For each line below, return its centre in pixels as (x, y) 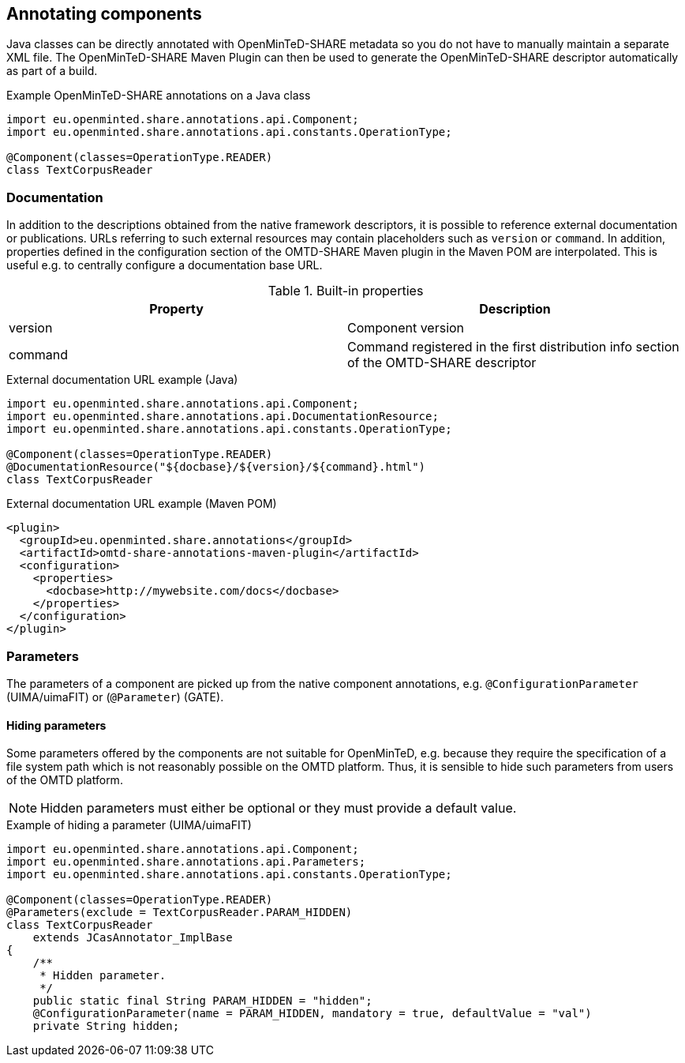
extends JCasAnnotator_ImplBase (133, 938)
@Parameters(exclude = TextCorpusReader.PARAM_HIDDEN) (180, 913)
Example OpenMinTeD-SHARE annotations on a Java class (159, 96)
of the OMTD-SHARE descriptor (442, 363)
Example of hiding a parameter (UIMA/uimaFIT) (129, 825)
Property (176, 309)
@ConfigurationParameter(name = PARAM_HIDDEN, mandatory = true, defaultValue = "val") (312, 1014)
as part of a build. (52, 71)
